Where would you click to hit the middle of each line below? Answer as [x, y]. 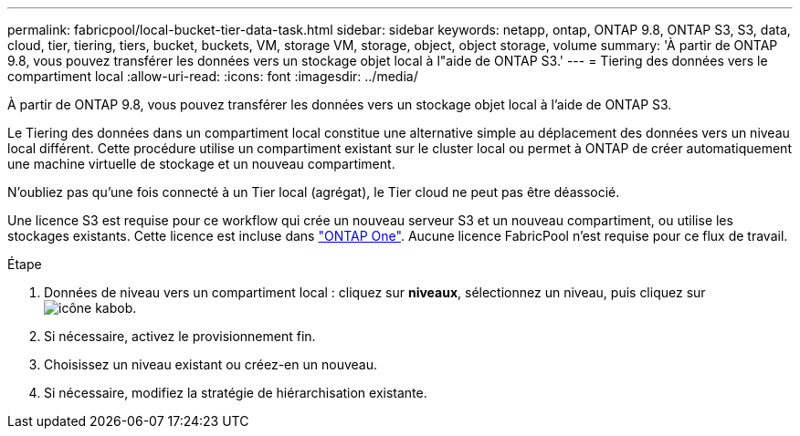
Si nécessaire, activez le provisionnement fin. [180, 336]
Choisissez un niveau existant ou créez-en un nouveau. [211, 364]
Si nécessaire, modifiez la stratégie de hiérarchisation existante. [236, 393]
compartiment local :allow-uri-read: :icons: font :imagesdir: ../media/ [213, 76]
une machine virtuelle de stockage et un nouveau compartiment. [201, 164]
